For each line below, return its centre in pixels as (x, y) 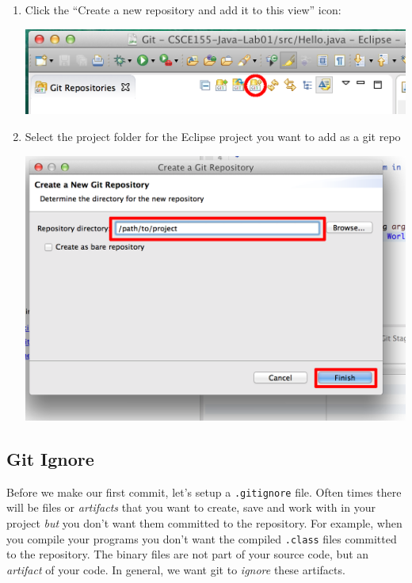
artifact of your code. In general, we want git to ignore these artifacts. (176, 569)
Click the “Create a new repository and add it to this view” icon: (183, 10)
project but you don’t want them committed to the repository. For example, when (204, 522)
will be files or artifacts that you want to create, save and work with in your (191, 507)
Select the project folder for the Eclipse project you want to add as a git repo (213, 136)
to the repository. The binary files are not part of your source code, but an (188, 554)
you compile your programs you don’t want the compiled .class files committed (202, 538)
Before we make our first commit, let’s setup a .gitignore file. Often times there (204, 492)
